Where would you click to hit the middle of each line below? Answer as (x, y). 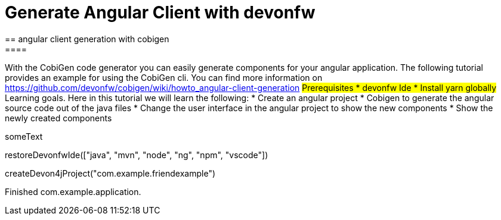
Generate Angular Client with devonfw (160, 12)
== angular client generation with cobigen (87, 39)
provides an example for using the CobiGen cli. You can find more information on (164, 77)
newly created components (58, 118)
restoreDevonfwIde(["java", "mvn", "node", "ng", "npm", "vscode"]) (137, 155)
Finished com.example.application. (73, 191)
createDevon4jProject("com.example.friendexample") (110, 173)
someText (24, 136)
